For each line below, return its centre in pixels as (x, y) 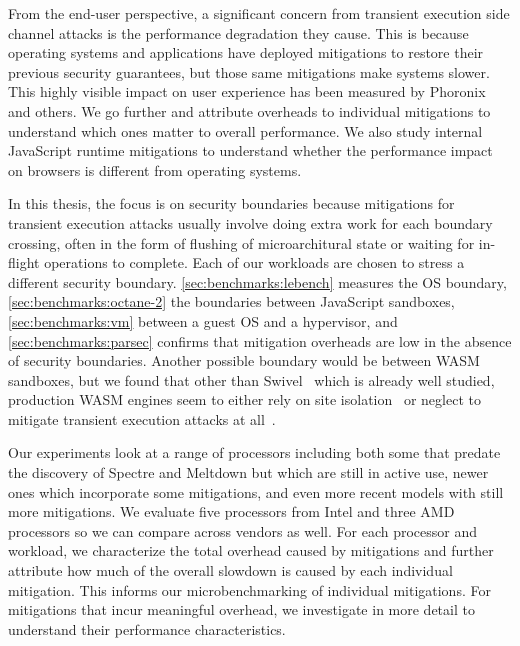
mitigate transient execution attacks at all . (142, 418)
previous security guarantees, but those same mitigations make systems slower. (249, 71)
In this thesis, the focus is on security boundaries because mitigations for (231, 203)
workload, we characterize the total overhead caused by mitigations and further (251, 550)
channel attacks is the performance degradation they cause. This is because (238, 32)
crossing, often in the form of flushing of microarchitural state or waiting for (241, 242)
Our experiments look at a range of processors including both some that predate (254, 452)
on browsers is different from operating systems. (155, 169)
